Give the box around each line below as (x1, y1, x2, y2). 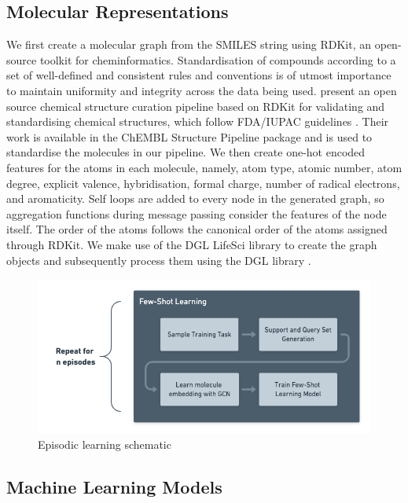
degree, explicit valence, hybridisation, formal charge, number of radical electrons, (6, 174, 400, 191)
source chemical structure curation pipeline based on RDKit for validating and (6, 97, 385, 114)
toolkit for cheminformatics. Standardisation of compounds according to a (39, 51, 396, 68)
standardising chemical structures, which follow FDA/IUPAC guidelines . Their (6, 113, 389, 130)
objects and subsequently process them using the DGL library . (6, 251, 311, 268)
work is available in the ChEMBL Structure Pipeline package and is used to (6, 128, 373, 145)
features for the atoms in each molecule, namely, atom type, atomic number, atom (6, 159, 402, 175)
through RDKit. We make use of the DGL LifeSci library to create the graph (6, 236, 377, 252)
